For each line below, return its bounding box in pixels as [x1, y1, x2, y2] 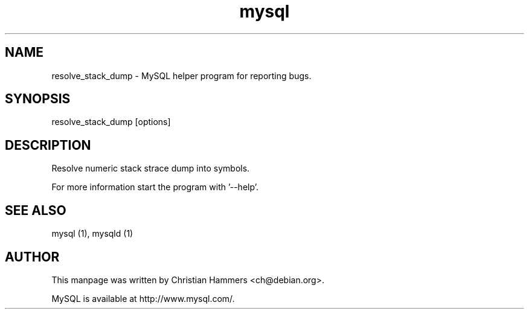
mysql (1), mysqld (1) [51, 228, 133, 239]
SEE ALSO [5, 202, 66, 218]
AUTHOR [5, 249, 60, 264]
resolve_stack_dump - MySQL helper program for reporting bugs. [51, 70, 312, 81]
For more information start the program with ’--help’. [51, 182, 258, 193]
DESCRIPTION [5, 137, 91, 153]
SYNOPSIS [5, 91, 71, 107]
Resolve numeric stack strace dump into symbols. [51, 163, 250, 174]
